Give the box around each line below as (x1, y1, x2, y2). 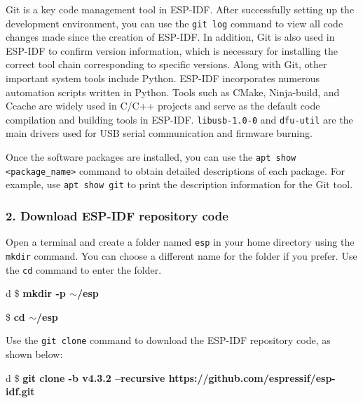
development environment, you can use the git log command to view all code (6, 15, 343, 30)
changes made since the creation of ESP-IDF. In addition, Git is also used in (6, 29, 335, 44)
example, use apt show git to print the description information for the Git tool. (6, 177, 353, 192)
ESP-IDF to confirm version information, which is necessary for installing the (6, 43, 338, 58)
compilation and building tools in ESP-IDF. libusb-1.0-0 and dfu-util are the (6, 112, 353, 126)
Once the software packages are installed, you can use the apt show (6, 150, 296, 164)
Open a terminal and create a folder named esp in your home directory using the (6, 234, 355, 249)
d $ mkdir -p (6, 286, 66, 300)
